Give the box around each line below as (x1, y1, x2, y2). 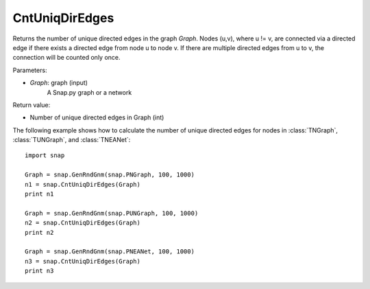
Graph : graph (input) (29, 79, 88, 87)
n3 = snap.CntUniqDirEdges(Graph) (25, 257, 140, 265)
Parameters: (12, 66, 47, 74)
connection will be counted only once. (12, 54, 121, 62)
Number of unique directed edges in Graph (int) (29, 113, 164, 122)
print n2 (25, 229, 54, 236)
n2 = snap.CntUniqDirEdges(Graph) (25, 219, 140, 227)
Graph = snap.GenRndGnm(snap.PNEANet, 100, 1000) (25, 248, 195, 255)
